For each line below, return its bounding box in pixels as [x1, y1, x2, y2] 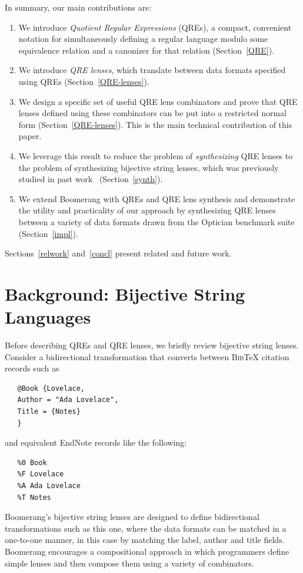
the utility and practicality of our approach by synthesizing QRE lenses [18, 204, 276, 216]
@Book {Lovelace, [17, 384, 85, 393]
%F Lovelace [17, 470, 64, 479]
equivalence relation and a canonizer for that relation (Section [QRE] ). [18, 44, 274, 56]
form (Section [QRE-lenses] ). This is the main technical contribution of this [18, 118, 292, 130]
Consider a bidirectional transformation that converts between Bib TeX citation [5, 350, 289, 363]
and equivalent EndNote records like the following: [5, 436, 187, 449]
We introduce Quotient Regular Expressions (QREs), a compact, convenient [18, 21, 292, 33]
